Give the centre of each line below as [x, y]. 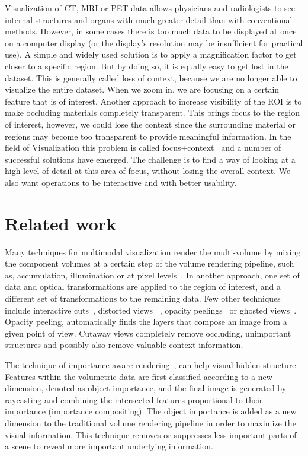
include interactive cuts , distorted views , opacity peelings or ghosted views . [151, 310]
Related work [61, 223]
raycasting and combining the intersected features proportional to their [134, 399]
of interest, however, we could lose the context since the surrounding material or [150, 124]
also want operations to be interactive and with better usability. [121, 182]
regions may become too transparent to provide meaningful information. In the [148, 136]
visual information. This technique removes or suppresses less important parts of [151, 434]
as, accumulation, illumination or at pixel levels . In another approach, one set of [152, 275]
